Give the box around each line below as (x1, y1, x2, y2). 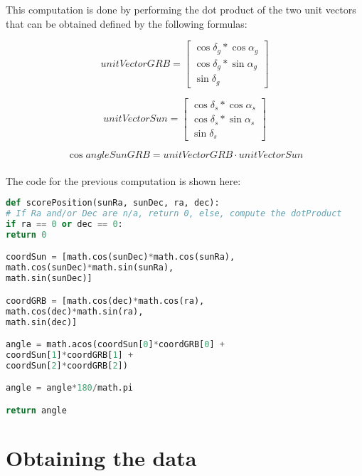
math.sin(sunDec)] (6, 273, 92, 284)
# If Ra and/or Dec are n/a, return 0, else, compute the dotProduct (6, 208, 342, 219)
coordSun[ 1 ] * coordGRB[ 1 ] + (6, 349, 134, 360)
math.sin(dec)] (6, 317, 78, 327)
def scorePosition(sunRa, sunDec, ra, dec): (6, 198, 220, 208)
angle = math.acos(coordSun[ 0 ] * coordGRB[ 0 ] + (6, 339, 225, 350)
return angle (6, 405, 67, 416)
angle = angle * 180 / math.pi (6, 383, 134, 393)
